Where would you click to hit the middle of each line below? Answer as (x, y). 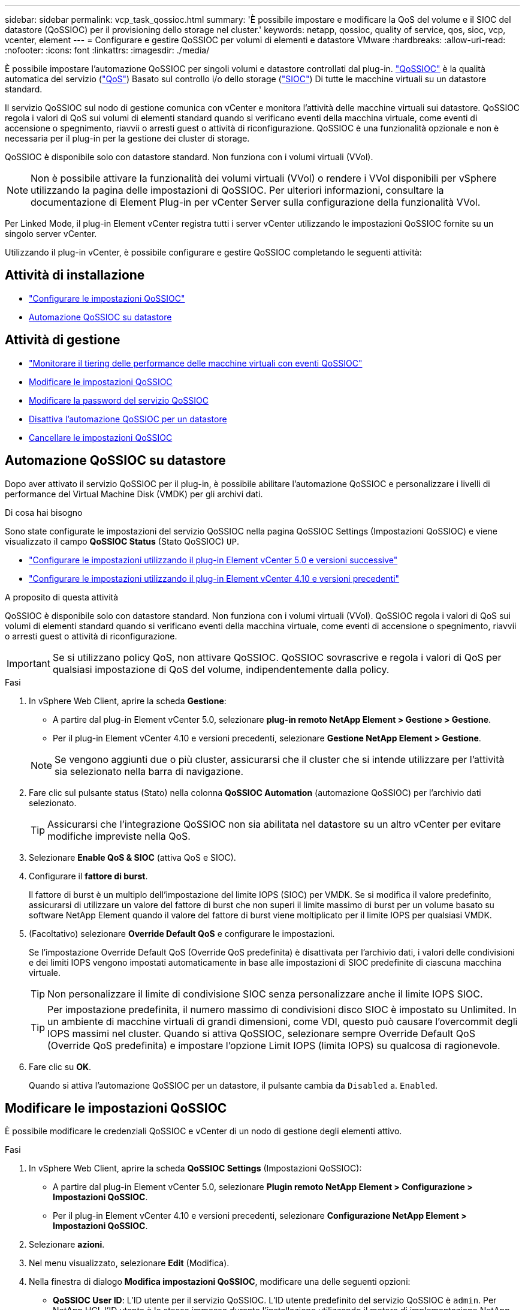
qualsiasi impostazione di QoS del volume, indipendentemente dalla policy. (221, 669)
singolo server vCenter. (51, 234)
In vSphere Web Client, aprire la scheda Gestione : (128, 701)
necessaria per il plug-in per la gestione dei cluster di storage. (127, 138)
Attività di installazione (75, 275)
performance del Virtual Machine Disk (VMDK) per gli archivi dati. (134, 494)
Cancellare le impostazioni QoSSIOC (101, 437)
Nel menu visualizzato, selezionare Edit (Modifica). (129, 1263)
